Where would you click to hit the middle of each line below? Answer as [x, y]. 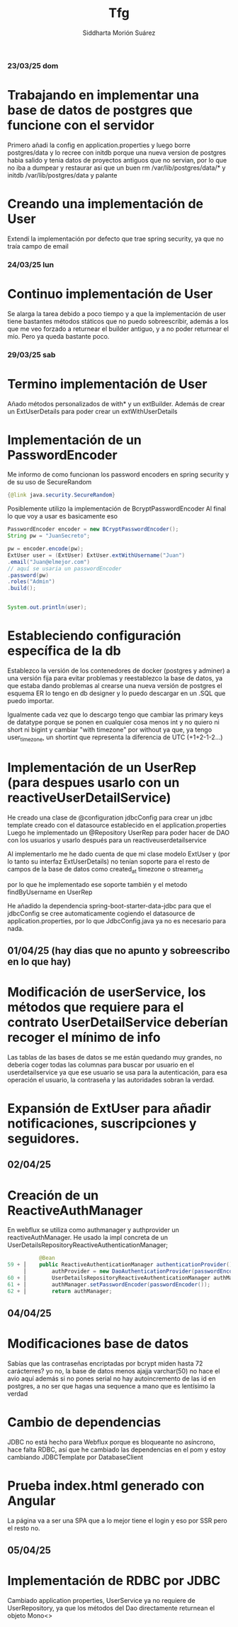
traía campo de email [38, 246]
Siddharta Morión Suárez [119, 33]
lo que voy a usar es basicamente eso [63, 516]
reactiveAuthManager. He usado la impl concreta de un [88, 1238]
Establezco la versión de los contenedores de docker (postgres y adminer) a [119, 671]
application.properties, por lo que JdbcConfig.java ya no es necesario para [117, 920]
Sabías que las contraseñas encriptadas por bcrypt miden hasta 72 [105, 1363]
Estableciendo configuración [94, 636]
